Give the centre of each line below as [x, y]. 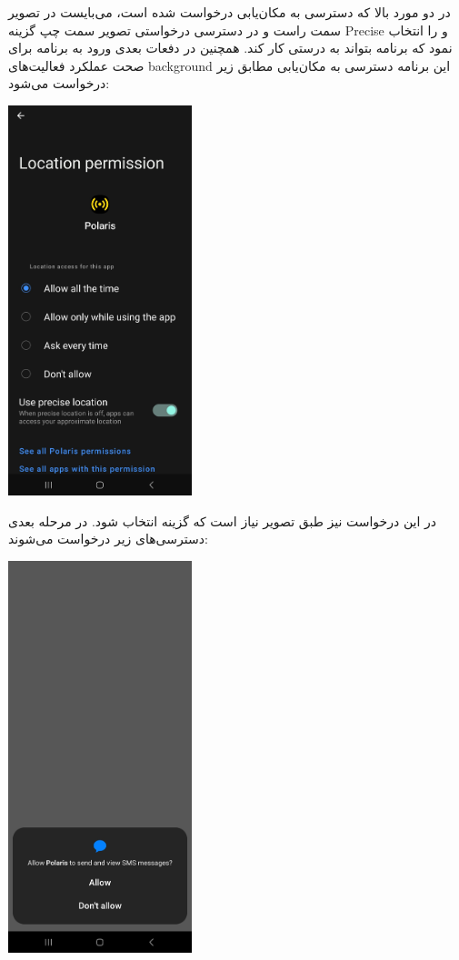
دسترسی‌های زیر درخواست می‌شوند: [108, 539]
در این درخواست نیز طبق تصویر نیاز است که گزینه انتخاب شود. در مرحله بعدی [222, 520]
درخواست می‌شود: [59, 83]
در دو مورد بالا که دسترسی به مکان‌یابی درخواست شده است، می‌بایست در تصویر [229, 12]
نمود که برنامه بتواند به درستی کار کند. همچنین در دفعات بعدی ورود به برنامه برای [230, 48]
